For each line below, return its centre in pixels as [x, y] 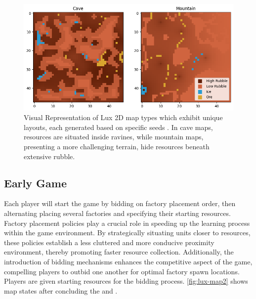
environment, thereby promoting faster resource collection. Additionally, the [119, 252]
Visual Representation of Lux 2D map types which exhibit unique [123, 117]
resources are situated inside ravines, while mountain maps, [114, 137]
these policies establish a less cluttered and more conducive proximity [109, 242]
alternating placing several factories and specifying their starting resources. [117, 213]
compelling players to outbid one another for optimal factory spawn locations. [122, 271]
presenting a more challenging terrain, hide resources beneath [117, 146]
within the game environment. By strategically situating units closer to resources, [127, 233]
